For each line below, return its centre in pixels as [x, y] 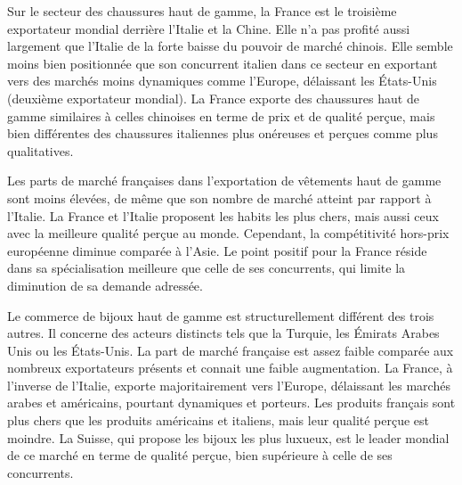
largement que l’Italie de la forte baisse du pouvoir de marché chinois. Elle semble [230, 46]
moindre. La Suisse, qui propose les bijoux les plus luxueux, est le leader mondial [228, 437]
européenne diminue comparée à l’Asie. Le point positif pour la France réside [217, 250]
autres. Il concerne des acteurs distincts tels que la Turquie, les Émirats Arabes [223, 333]
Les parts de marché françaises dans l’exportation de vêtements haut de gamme [224, 181]
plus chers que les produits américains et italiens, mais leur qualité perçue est [219, 420]
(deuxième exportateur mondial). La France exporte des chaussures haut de [213, 98]
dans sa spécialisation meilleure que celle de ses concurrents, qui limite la [207, 268]
